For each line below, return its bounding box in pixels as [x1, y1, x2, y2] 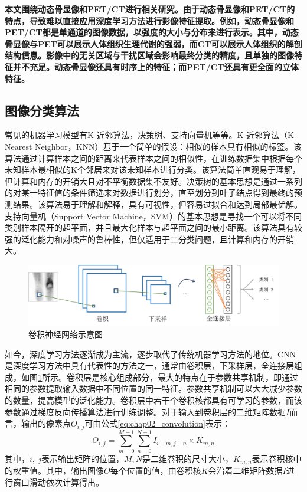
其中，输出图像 [45, 464, 104, 477]
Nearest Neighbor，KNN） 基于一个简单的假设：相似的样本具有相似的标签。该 [5, 140, 302, 152]
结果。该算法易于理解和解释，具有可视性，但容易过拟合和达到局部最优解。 [12, 198, 302, 210]
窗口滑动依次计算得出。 [12, 475, 104, 488]
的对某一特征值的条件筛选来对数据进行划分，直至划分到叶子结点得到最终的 [5, 186, 294, 199]
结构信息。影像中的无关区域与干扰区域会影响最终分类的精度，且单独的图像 [5, 49, 294, 61]
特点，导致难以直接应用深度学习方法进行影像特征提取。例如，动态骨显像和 [5, 14, 294, 27]
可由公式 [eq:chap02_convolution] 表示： [84, 417, 230, 429]
